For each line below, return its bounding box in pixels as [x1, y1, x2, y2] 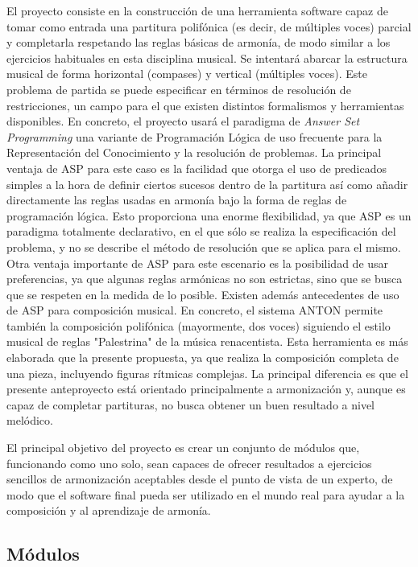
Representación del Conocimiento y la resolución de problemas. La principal [6, 144, 382, 161]
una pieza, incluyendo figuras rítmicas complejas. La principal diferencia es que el [6, 364, 408, 381]
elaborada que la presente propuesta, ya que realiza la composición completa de [6, 349, 399, 366]
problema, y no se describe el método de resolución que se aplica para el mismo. [6, 238, 401, 255]
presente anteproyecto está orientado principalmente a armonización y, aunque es [6, 380, 406, 397]
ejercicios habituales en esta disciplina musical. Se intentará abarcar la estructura [6, 49, 408, 66]
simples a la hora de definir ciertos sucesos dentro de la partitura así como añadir [6, 175, 408, 192]
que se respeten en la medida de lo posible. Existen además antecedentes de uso [6, 286, 399, 302]
